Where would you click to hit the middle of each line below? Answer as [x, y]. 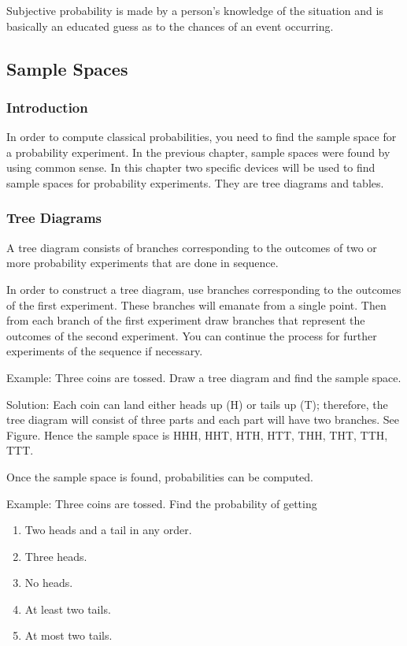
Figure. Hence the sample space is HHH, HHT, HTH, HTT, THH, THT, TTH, [197, 434]
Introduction [47, 107]
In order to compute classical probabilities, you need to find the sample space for [202, 137]
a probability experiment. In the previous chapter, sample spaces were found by [198, 152]
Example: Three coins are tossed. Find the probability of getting [162, 503]
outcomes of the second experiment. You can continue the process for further [192, 335]
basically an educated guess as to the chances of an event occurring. [170, 26]
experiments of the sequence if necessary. [105, 351]
